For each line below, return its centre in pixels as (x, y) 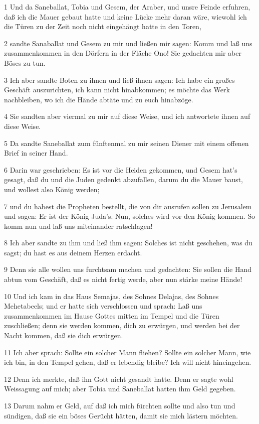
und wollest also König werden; (52, 189)
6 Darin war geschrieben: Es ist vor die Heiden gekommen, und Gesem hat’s (121, 169)
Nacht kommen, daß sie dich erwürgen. (64, 335)
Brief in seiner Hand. (36, 153)
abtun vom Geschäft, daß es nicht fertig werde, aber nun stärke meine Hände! (123, 279)
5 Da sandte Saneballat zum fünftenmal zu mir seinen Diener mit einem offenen (126, 143)
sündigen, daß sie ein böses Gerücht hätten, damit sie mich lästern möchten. (121, 415)
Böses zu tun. (25, 62)
